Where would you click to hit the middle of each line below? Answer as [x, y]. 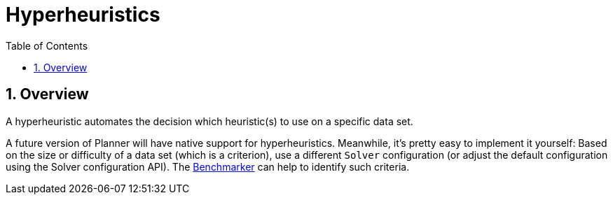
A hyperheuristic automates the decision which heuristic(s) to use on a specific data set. [209, 121]
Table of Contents [47, 45]
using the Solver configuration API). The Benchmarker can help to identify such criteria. [208, 166]
